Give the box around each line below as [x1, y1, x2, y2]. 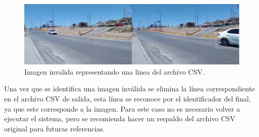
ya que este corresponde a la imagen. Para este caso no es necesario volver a [4, 103, 240, 114]
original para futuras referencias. [4, 123, 105, 133]
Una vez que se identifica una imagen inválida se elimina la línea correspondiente [4, 83, 255, 94]
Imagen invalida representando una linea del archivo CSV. [24, 66, 205, 77]
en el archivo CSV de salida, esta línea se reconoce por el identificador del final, [4, 93, 251, 104]
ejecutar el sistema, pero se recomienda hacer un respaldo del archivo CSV [4, 113, 236, 124]
